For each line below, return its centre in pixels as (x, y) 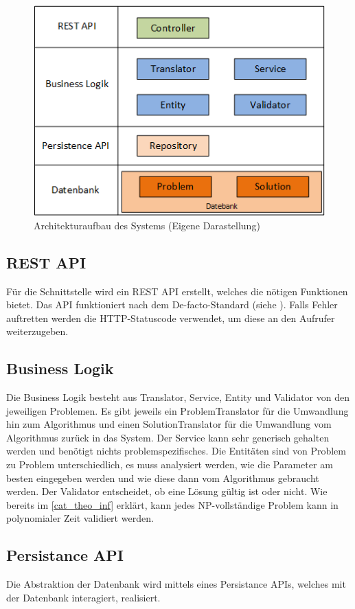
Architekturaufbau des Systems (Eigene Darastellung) (147, 225)
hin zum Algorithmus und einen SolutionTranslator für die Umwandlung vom (169, 424)
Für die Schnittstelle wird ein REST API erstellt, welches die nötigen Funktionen (177, 291)
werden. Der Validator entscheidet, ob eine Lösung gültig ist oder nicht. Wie (167, 491)
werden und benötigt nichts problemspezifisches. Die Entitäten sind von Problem (176, 451)
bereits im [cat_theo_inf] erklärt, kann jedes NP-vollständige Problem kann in (172, 504)
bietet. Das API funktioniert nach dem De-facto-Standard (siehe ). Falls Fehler (172, 304)
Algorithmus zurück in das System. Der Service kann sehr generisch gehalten (168, 437)
